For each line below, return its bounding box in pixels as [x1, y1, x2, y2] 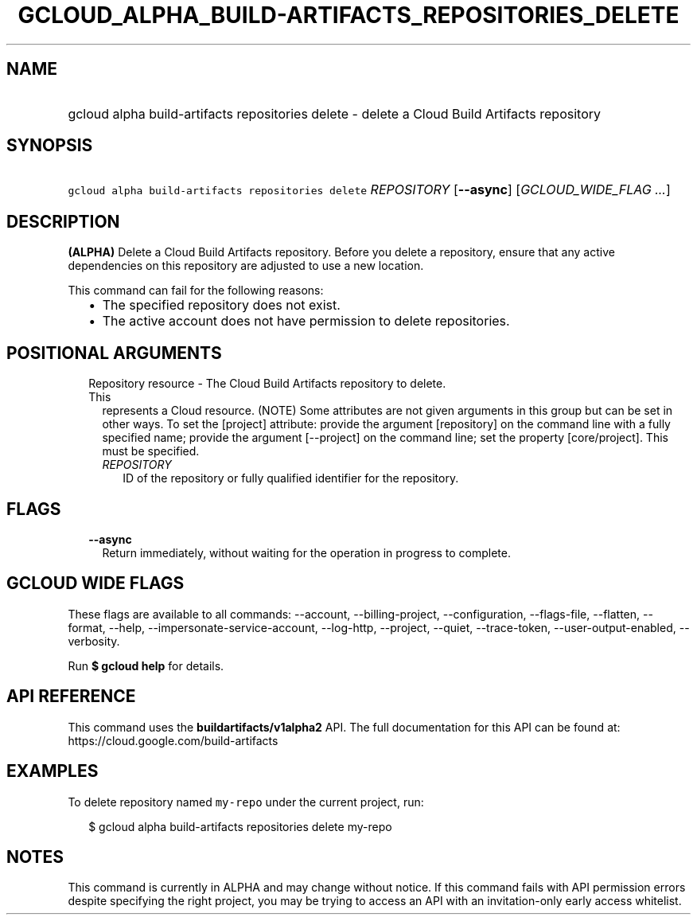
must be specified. [102, 444, 200, 459]
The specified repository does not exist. [102, 297, 341, 314]
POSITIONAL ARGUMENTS [6, 342, 222, 363]
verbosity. [68, 634, 120, 648]
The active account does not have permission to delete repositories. [102, 313, 510, 330]
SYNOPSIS [6, 135, 93, 156]
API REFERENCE [6, 686, 136, 707]
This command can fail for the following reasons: [68, 283, 324, 298]
